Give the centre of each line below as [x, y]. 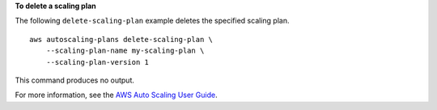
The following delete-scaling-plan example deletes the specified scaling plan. [152, 21]
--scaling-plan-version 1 [98, 62]
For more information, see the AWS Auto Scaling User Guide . [116, 95]
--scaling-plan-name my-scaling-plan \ [125, 51]
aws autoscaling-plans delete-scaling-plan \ [121, 39]
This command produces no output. [75, 80]
